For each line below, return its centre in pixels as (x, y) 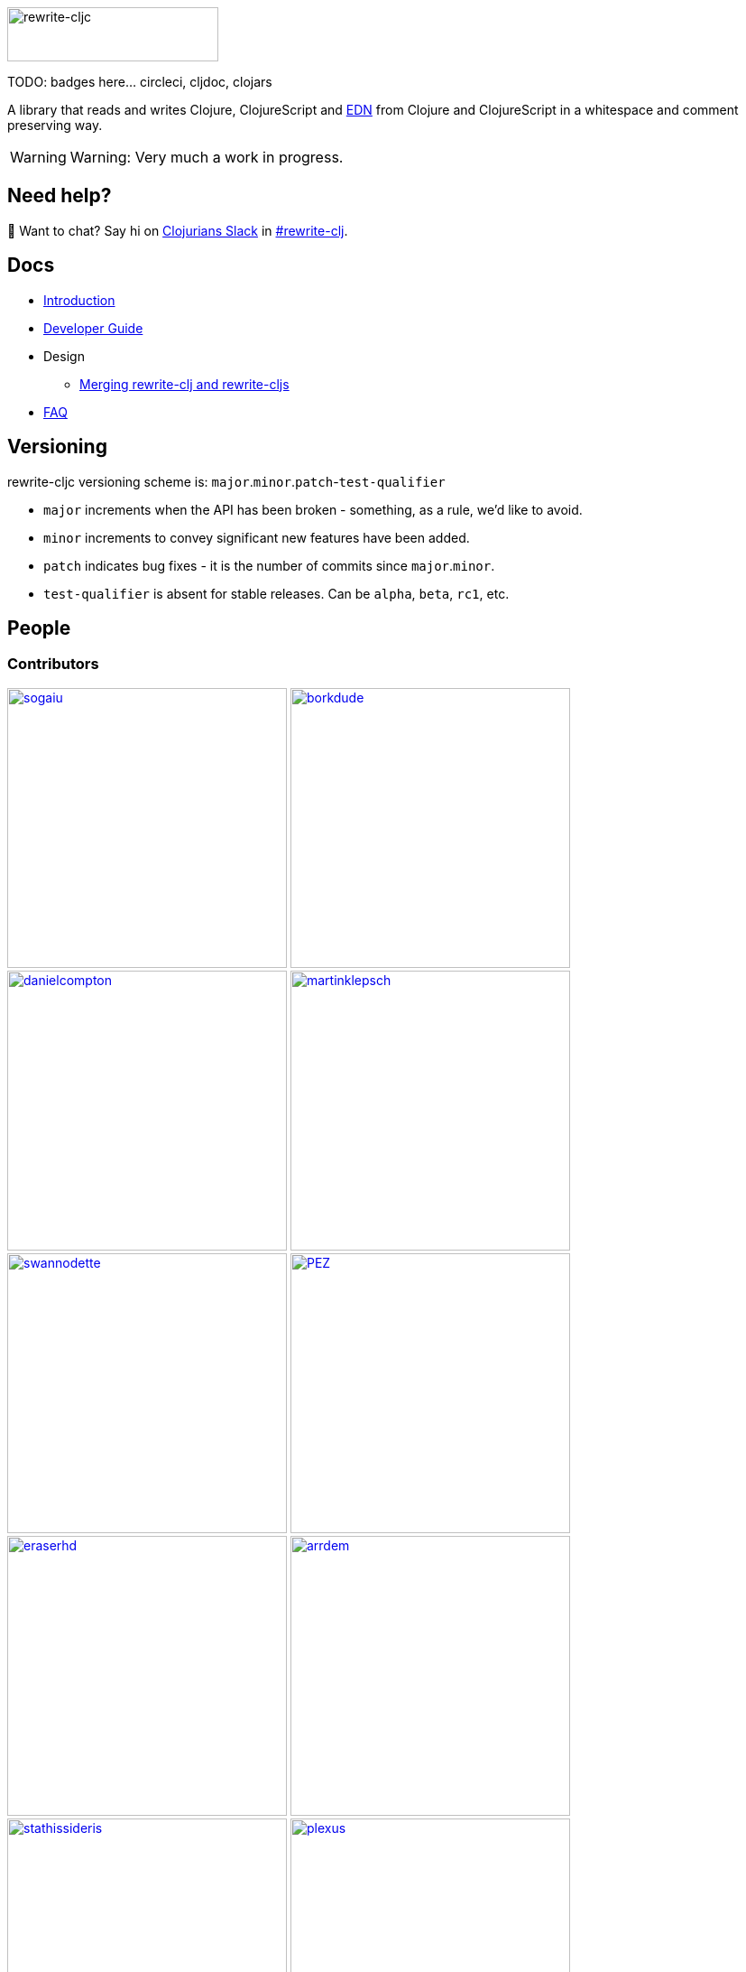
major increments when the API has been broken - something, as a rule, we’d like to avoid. (313, 509)
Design (64, 356)
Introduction (79, 300)
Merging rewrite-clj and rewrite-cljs (184, 384)
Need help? (60, 196)
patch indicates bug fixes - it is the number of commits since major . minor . (269, 565)
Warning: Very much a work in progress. (207, 157)
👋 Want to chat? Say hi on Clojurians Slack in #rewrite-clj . (178, 230)
